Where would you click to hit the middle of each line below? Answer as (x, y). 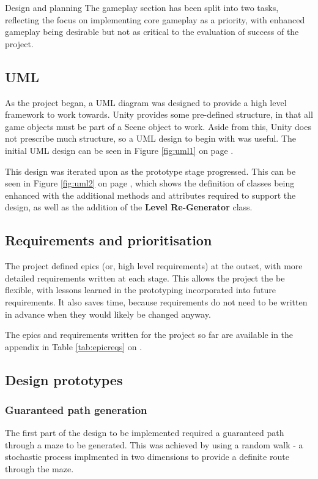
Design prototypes (64, 379)
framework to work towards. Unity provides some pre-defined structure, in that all (159, 114)
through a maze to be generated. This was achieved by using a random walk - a (154, 444)
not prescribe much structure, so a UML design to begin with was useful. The (151, 138)
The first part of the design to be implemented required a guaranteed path (145, 433)
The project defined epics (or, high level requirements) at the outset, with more (154, 266)
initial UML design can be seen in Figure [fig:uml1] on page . (119, 150)
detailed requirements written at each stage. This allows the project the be (145, 278)
